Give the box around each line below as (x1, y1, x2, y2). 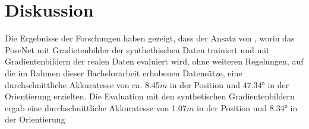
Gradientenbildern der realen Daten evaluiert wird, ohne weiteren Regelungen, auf (5, 55, 304, 67)
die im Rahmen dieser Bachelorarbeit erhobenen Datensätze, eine (5, 66, 242, 79)
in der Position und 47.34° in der (169, 78, 289, 91)
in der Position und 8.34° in (196, 101, 298, 114)
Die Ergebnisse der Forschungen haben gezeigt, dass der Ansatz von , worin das (5, 32, 295, 44)
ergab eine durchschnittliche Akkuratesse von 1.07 (5, 101, 187, 114)
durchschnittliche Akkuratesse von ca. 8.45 (5, 78, 160, 91)
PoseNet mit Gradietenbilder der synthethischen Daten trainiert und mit (5, 43, 270, 56)
